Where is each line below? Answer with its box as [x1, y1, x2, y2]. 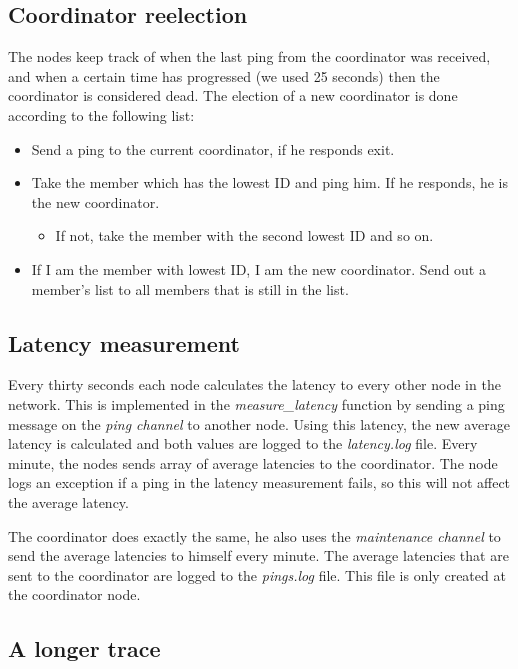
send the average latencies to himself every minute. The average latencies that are [8, 545, 509, 566]
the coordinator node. [8, 584, 141, 605]
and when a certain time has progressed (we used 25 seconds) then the [8, 65, 440, 86]
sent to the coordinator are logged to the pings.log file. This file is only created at [8, 564, 506, 585]
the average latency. [8, 491, 129, 512]
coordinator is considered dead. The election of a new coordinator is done [8, 85, 458, 106]
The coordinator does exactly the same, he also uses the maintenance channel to [8, 525, 501, 546]
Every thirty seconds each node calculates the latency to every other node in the [8, 374, 501, 395]
